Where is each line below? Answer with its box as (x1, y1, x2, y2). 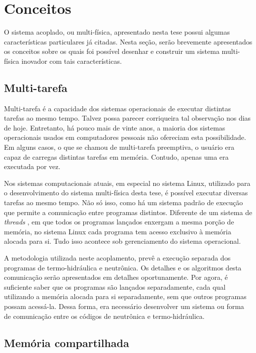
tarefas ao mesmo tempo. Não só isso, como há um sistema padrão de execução (4, 197, 243, 208)
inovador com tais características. (21, 55, 122, 66)
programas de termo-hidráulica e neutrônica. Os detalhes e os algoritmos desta (4, 262, 242, 272)
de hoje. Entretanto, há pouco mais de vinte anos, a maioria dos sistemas (4, 122, 225, 132)
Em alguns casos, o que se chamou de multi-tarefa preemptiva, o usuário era (4, 142, 234, 152)
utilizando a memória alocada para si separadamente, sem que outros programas (4, 291, 247, 302)
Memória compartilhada (4, 335, 129, 350)
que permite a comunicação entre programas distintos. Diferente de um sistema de (4, 207, 253, 217)
